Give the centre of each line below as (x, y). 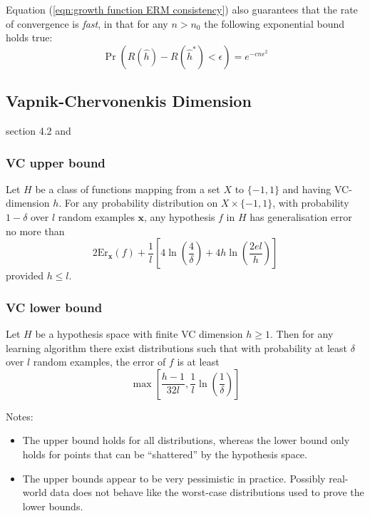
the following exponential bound (274, 23)
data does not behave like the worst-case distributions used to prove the (207, 492)
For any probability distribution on (141, 203)
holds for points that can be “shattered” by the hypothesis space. (165, 454)
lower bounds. (53, 506)
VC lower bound (54, 307)
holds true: (29, 37)
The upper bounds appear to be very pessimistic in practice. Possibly (174, 478)
